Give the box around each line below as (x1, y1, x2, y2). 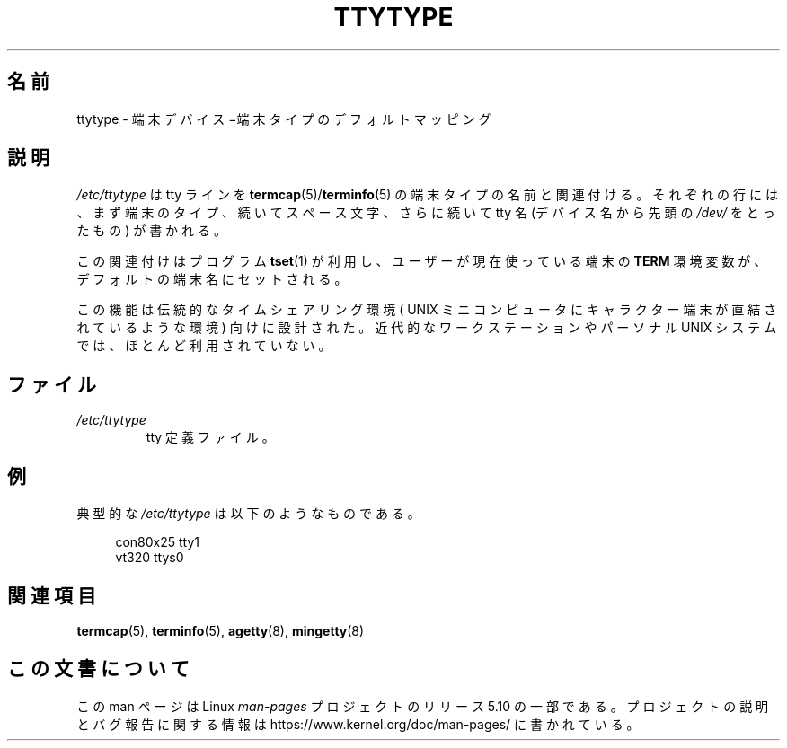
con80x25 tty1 (115, 534, 199, 550)
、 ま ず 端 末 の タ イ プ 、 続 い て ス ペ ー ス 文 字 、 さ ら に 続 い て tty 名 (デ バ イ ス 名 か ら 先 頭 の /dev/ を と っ (76, 205, 775, 221)
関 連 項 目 (7, 584, 96, 607)
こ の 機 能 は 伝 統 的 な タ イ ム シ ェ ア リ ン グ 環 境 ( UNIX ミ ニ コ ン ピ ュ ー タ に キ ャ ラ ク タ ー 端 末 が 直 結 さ (76, 302, 777, 318)
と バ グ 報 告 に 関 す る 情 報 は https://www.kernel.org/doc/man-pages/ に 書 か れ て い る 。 (76, 716, 640, 732)
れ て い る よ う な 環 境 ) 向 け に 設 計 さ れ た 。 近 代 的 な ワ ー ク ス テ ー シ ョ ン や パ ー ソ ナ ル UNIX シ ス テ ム (76, 320, 777, 336)
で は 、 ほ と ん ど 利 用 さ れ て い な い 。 (76, 338, 332, 354)
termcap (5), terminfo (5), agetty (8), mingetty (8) (76, 622, 365, 638)
